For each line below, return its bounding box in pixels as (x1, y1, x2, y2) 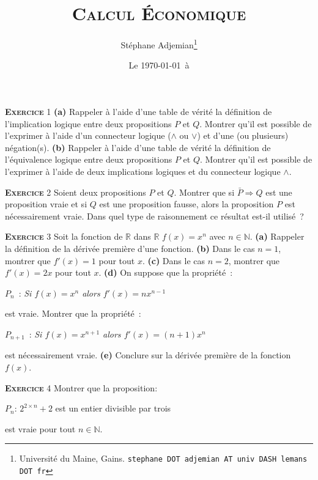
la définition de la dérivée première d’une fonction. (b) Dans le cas (5, 242, 255, 254)
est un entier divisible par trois (55, 402, 171, 415)
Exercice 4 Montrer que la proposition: (5, 381, 158, 394)
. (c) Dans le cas (142, 254, 205, 267)
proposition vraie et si (5, 198, 87, 210)
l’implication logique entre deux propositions (5, 117, 172, 130)
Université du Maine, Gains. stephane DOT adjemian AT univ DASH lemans (19, 452, 308, 465)
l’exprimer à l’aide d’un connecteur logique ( (5, 129, 171, 142)
